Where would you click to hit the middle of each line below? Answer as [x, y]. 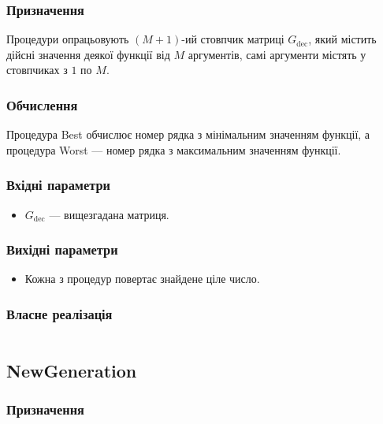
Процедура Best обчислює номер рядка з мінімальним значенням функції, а [188, 134]
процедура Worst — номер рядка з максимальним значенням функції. [174, 149]
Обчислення [42, 104]
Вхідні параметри [58, 185]
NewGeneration [72, 370]
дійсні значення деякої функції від [88, 54]
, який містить [342, 39]
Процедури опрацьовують [68, 39]
